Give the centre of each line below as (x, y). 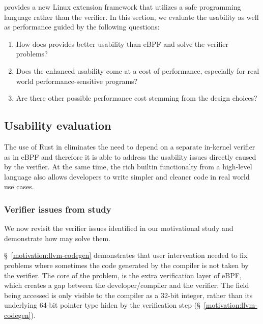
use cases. (19, 186)
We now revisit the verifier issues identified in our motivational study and (119, 228)
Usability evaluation (58, 125)
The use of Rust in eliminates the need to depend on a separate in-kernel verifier (130, 146)
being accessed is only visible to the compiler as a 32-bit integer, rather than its (128, 295)
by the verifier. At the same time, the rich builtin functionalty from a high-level (128, 167)
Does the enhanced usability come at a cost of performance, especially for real (138, 70)
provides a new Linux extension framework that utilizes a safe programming (123, 7)
